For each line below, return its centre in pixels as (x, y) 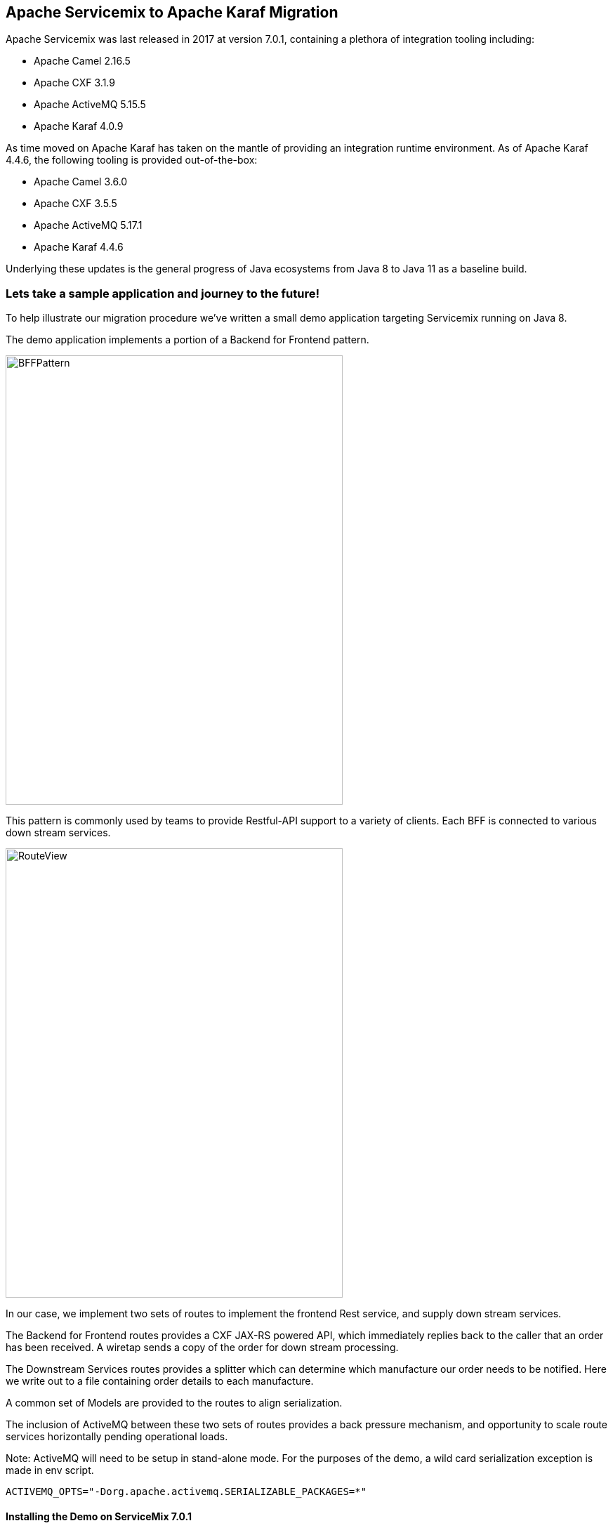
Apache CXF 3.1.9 (74, 83)
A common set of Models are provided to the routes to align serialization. (174, 1403)
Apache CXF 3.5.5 (75, 204)
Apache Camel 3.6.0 (81, 182)
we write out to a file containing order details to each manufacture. (160, 1381)
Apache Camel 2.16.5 (82, 61)
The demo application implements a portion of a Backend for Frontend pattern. (187, 340)
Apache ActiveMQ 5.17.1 (88, 225)
